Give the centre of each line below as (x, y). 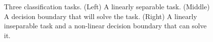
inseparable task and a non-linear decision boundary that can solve (105, 26)
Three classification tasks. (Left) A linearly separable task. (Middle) (107, 6)
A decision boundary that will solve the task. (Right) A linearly (101, 16)
